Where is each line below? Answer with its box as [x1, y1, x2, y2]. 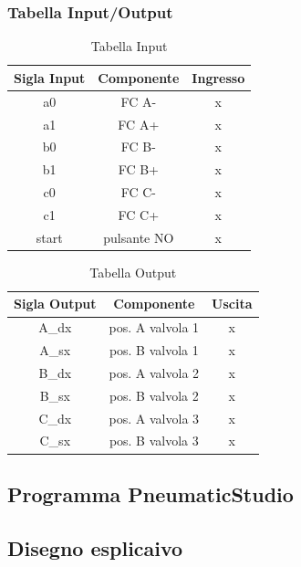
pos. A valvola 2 [109, 362, 200, 382]
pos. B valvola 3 [109, 431, 199, 450]
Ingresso [192, 68, 245, 87]
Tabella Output [89, 262, 177, 281]
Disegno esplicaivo [7, 533, 183, 562]
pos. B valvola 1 [109, 341, 199, 360]
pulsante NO [103, 227, 174, 247]
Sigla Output [14, 294, 97, 313]
